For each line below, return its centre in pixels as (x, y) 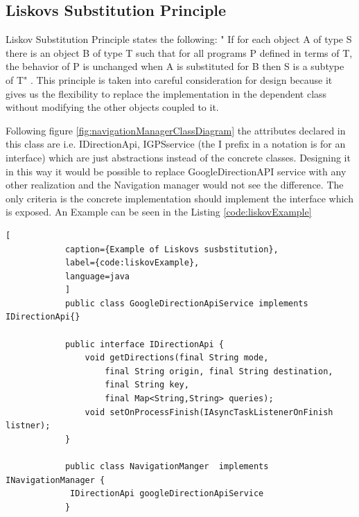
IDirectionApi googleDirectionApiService (167, 494)
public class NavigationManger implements (167, 467)
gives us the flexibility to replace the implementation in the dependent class (166, 93)
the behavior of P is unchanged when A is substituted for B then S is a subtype (175, 66)
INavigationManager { (55, 480)
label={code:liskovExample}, (132, 263)
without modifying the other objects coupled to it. (112, 107)
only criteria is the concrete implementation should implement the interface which (179, 198)
